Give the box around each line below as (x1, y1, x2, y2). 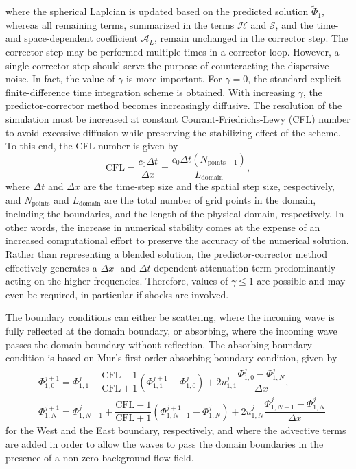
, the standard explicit (248, 71, 342, 86)
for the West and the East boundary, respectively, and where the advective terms (5, 423, 346, 437)
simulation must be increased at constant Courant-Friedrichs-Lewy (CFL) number (5, 111, 351, 125)
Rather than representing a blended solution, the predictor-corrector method (5, 247, 327, 261)
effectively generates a (5, 260, 97, 274)
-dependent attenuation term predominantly (150, 260, 336, 274)
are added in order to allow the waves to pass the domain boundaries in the (5, 437, 324, 450)
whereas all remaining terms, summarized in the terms (5, 17, 235, 32)
